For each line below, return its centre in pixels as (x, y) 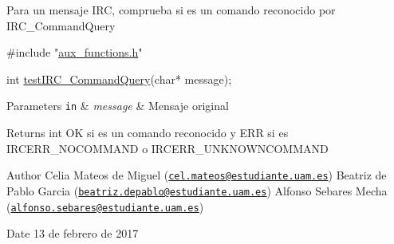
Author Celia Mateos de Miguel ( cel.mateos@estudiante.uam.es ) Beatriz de (197, 175)
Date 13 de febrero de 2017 (73, 233)
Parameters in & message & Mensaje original (118, 106)
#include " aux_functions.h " (75, 52)
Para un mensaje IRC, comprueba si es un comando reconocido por (171, 10)
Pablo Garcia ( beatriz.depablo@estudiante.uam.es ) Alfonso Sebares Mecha (197, 190)
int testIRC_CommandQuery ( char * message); (119, 79)
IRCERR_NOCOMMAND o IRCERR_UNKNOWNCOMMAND (167, 148)
